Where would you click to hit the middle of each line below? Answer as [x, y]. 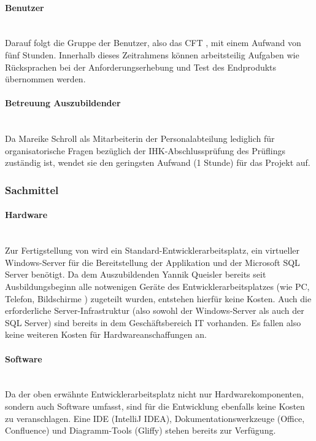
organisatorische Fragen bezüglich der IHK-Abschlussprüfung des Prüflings [145, 150]
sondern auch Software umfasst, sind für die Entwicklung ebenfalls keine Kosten [155, 406]
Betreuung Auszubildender [63, 103]
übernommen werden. [45, 79]
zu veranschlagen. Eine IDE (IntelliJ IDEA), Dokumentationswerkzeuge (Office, [155, 418]
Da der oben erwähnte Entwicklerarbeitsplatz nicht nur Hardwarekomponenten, [154, 394]
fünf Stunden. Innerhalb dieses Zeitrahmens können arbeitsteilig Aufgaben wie [152, 54]
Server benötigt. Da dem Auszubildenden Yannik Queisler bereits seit [136, 274]
